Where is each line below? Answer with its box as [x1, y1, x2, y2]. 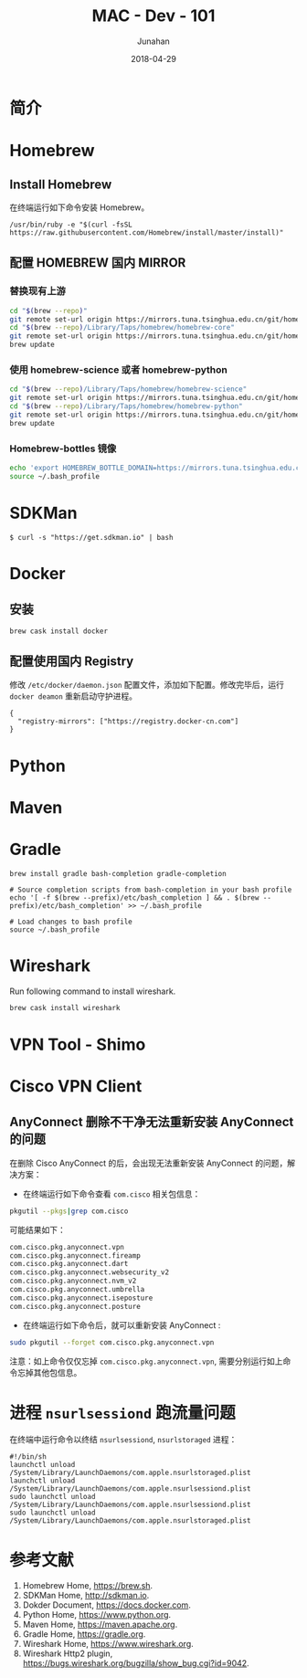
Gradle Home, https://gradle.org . [22, 1629, 146, 1640]
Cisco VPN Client [9, 1075, 143, 1096]
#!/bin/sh [9, 1452, 48, 1462]
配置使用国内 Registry [9, 654, 134, 670]
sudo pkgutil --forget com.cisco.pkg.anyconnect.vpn [9, 1337, 215, 1347]
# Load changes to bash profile [9, 917, 132, 926]
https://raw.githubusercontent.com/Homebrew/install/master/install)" [9, 227, 284, 237]
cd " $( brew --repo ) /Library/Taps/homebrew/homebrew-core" [9, 323, 235, 332]
